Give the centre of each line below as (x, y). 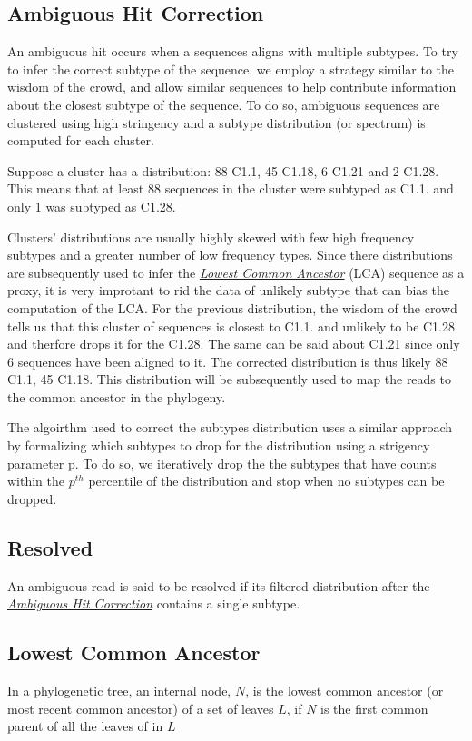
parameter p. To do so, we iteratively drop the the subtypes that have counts (222, 463)
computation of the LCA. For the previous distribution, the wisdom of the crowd (232, 307)
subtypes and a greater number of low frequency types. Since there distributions (230, 255)
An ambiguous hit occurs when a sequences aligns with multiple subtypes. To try (233, 51)
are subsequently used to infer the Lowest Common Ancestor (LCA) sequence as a (236, 272)
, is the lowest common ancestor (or (344, 691)
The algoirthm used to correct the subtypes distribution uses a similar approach (230, 427)
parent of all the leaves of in (85, 726)
